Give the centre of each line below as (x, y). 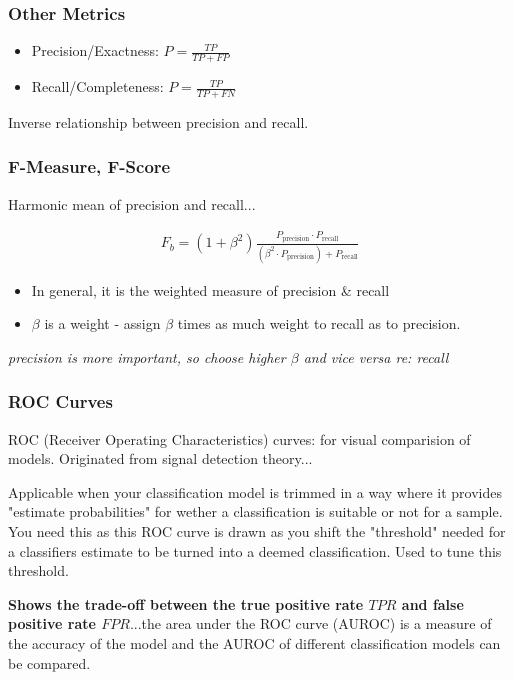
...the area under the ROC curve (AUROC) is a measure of (310, 623)
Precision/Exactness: (95, 50)
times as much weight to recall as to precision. (319, 323)
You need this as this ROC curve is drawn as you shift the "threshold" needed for (257, 530)
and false (432, 603)
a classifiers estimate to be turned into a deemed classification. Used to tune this (255, 550)
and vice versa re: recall (376, 356)
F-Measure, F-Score (89, 166)
